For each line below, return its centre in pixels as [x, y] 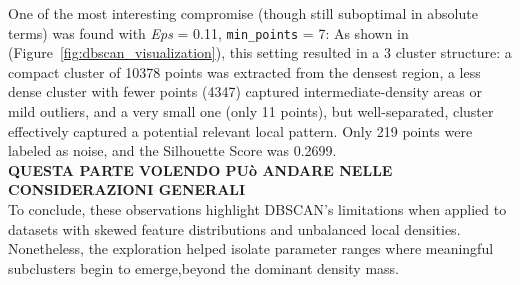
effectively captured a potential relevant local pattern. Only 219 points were [240, 130]
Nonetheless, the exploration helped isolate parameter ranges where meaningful [251, 248]
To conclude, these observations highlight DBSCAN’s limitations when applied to [257, 209]
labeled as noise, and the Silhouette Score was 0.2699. [172, 150]
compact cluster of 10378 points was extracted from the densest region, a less [244, 71]
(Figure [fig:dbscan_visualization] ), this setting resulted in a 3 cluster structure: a [260, 52]
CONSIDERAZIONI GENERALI [127, 189]
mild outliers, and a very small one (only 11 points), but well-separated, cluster [251, 111]
